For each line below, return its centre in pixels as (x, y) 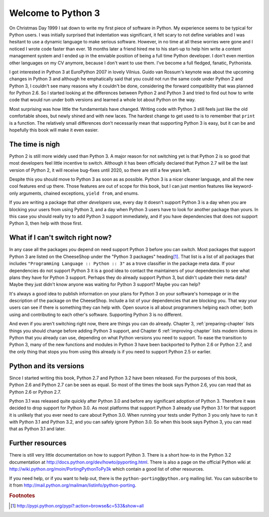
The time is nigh (35, 144)
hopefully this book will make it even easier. (54, 130)
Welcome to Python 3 (55, 13)
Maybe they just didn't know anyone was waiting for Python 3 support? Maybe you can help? (105, 284)
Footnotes (22, 496)
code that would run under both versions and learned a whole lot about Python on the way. (103, 100)
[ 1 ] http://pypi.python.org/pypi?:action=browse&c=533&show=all (77, 506)
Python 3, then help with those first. (46, 223)
